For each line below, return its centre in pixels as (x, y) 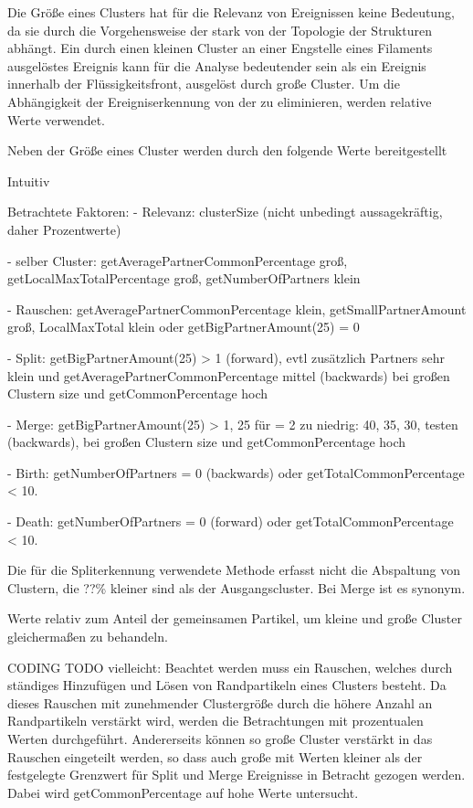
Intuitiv (29, 181)
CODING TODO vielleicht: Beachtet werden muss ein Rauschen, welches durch (230, 667)
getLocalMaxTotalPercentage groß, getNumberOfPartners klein (184, 278)
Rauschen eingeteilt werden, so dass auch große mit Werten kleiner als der (215, 756)
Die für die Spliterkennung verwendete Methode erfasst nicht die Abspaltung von (234, 570)
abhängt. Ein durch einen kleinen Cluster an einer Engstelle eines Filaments (220, 48)
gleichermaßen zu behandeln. (88, 637)
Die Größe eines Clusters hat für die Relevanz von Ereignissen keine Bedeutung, (231, 12)
